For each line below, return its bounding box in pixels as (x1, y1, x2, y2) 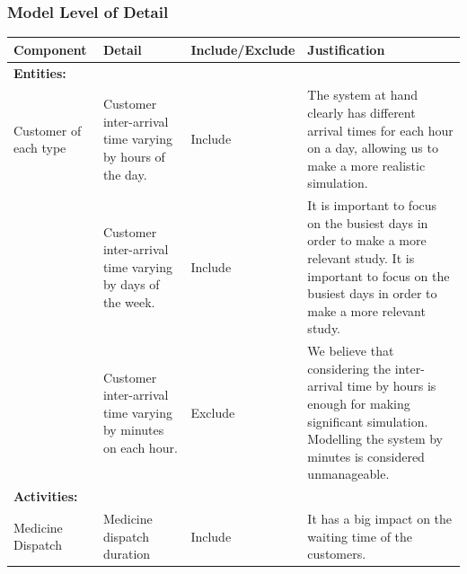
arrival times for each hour (307, 120, 454, 139)
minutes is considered (307, 446, 425, 465)
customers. (307, 544, 366, 563)
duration (102, 544, 151, 563)
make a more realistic (307, 155, 426, 174)
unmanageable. (307, 464, 390, 483)
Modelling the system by (307, 429, 444, 448)
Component (13, 40, 87, 58)
